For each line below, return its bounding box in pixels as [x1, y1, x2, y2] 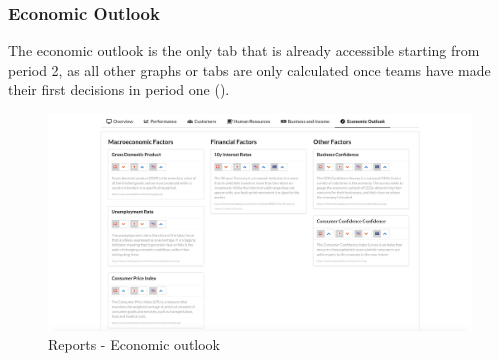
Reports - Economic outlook [48, 334, 221, 355]
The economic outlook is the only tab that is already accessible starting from [8, 40, 480, 61]
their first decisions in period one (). [8, 79, 230, 100]
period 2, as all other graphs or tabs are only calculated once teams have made [8, 59, 491, 80]
